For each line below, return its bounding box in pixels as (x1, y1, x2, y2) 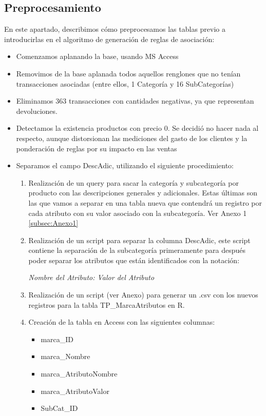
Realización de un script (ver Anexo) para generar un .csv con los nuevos (28, 289, 258, 300)
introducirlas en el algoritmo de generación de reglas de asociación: (4, 33, 215, 44)
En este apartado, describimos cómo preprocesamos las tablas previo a (4, 24, 226, 34)
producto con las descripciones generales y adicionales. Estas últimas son (28, 187, 258, 198)
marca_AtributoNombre (41, 368, 118, 379)
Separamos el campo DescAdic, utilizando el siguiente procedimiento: (16, 160, 234, 171)
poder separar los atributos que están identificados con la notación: (28, 254, 240, 265)
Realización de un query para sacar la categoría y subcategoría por (28, 177, 239, 188)
